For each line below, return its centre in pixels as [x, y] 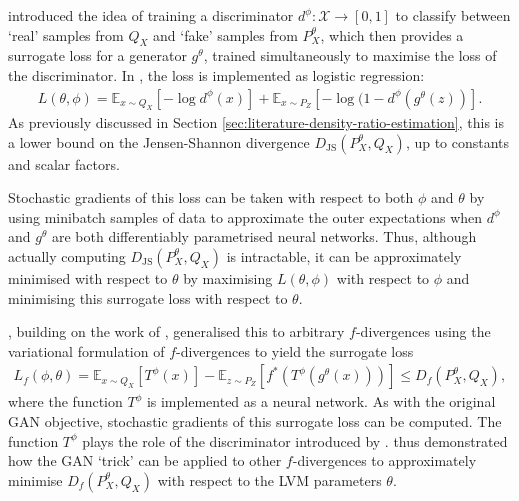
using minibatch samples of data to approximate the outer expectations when [245, 216]
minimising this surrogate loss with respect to [148, 297]
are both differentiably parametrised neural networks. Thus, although [264, 236]
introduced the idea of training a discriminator [151, 15]
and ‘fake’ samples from [225, 34]
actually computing [67, 255]
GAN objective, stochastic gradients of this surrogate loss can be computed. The [255, 420]
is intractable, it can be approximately [344, 255]
